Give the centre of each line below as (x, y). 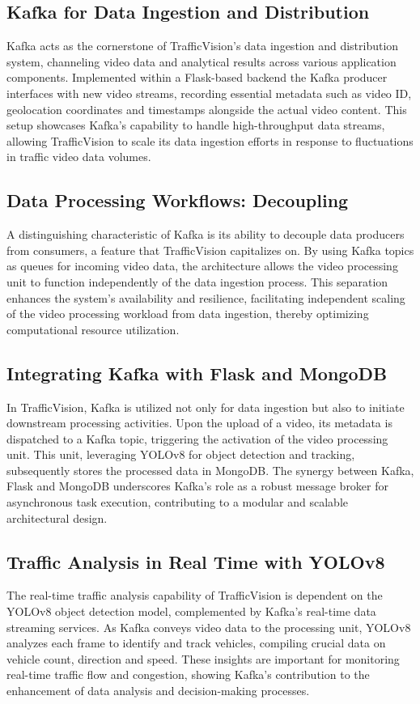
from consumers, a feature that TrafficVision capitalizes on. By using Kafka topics (210, 250)
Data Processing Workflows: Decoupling (178, 200)
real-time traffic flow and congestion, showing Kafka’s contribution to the (188, 674)
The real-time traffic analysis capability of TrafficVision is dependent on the (195, 595)
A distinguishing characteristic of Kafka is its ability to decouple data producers (206, 234)
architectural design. (57, 517)
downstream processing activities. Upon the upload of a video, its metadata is (199, 423)
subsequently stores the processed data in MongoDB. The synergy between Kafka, (210, 470)
